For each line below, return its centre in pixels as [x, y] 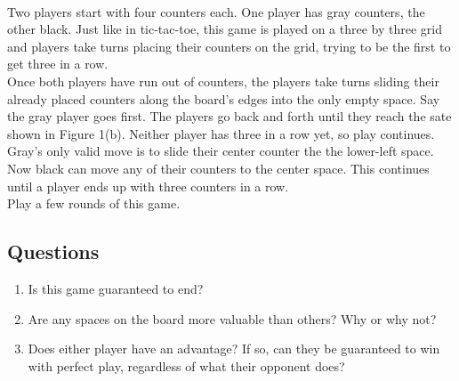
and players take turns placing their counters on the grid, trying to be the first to [229, 46]
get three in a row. [58, 64]
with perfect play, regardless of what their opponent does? [186, 365]
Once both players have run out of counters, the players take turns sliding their [223, 81]
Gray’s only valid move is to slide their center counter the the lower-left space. [221, 151]
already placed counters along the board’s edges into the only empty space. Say [224, 98]
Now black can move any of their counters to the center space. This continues [218, 168]
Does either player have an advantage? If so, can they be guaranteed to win [234, 349]
